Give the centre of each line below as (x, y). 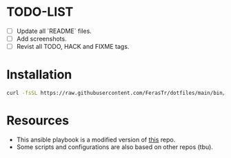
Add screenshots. (41, 39)
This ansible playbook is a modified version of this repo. (96, 139)
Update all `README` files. (54, 31)
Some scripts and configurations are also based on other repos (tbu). (114, 147)
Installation (39, 75)
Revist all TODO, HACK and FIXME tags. (73, 47)
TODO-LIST (40, 12)
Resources (38, 121)
